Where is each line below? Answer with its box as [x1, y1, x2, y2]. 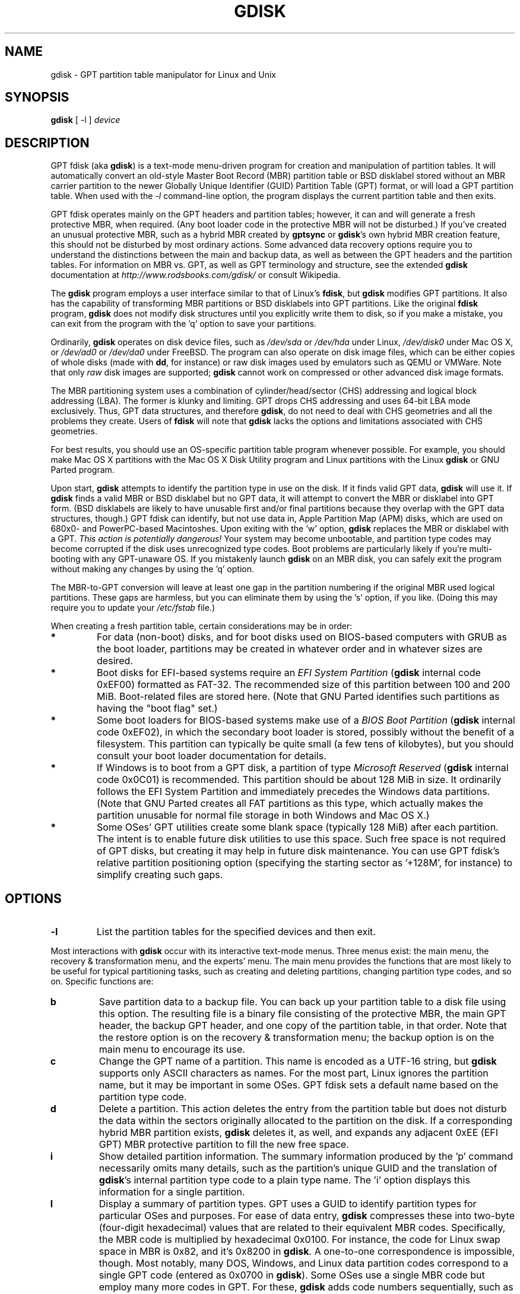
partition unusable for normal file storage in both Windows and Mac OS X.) [97, 809, 430, 822]
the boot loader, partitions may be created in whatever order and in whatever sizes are [97, 643, 483, 655]
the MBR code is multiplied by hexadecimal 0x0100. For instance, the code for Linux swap [99, 1233, 500, 1246]
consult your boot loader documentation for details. [97, 750, 326, 762]
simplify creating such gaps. [97, 869, 223, 881]
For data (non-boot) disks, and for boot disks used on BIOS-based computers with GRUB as [97, 631, 507, 643]
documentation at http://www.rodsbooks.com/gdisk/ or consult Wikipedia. [50, 270, 341, 280]
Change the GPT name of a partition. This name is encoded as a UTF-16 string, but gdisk [99, 1055, 497, 1068]
